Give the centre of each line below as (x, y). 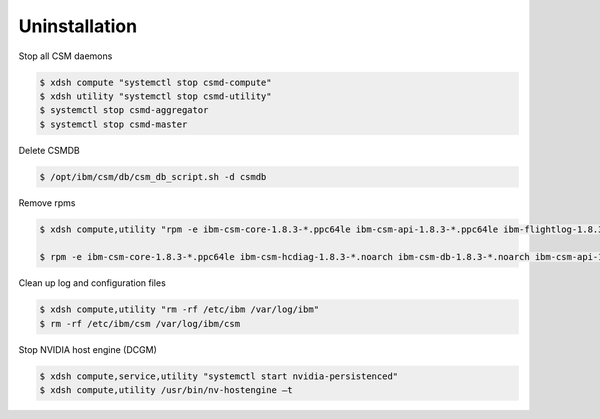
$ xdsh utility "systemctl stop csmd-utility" (155, 96)
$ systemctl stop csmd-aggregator (124, 110)
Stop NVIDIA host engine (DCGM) (87, 349)
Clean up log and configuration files (92, 283)
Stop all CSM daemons (65, 56)
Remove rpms (47, 202)
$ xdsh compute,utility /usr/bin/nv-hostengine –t (166, 390)
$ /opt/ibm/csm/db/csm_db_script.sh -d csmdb (153, 176)
